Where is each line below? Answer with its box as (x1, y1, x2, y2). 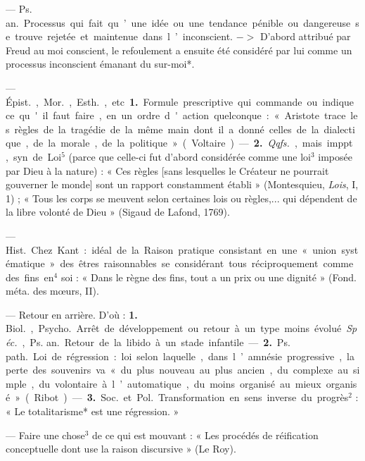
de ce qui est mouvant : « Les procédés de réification (92, 427, 319, 442)
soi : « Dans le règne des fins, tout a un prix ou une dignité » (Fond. (60, 269, 357, 284)
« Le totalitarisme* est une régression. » (6, 404, 179, 419)
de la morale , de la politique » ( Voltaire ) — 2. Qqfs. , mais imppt (33, 135, 353, 150)
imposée (318, 149, 352, 164)
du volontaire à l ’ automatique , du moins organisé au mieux (39, 376, 321, 391)
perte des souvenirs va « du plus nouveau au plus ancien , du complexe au (6, 362, 349, 377)
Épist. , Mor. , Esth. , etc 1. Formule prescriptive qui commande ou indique (6, 94, 354, 109)
